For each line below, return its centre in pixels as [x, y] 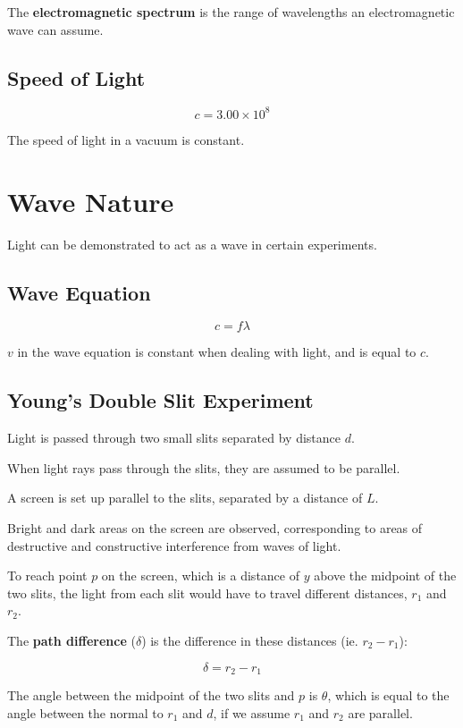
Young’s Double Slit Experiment [160, 400]
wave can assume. [55, 29]
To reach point [47, 576]
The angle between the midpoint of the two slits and [151, 695]
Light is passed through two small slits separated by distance [174, 438]
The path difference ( [72, 640]
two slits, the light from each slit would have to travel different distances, [207, 593]
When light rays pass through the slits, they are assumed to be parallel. [204, 467]
